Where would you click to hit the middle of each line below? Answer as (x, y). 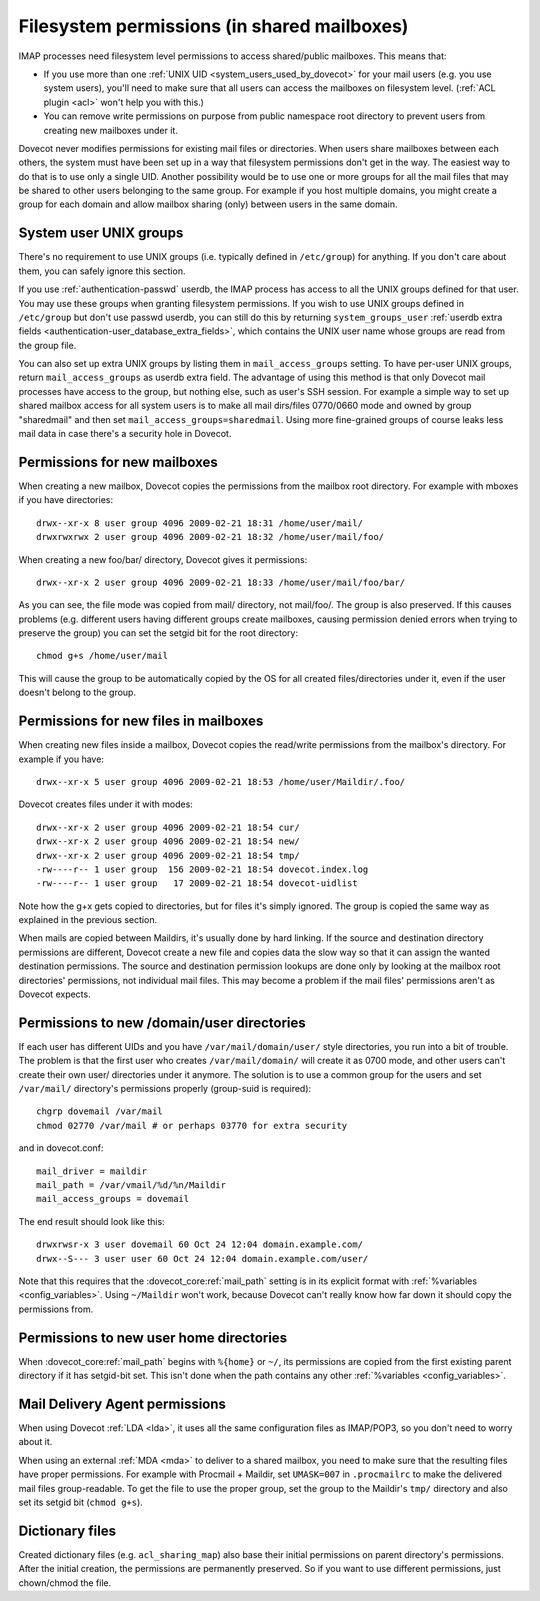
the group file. (47, 345)
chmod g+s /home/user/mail (102, 656)
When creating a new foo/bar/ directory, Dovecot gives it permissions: (163, 559)
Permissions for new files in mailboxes (141, 721)
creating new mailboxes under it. (111, 130)
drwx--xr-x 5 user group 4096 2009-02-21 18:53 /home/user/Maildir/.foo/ (221, 781)
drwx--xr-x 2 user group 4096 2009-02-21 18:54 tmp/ (168, 855)
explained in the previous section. (88, 920)
